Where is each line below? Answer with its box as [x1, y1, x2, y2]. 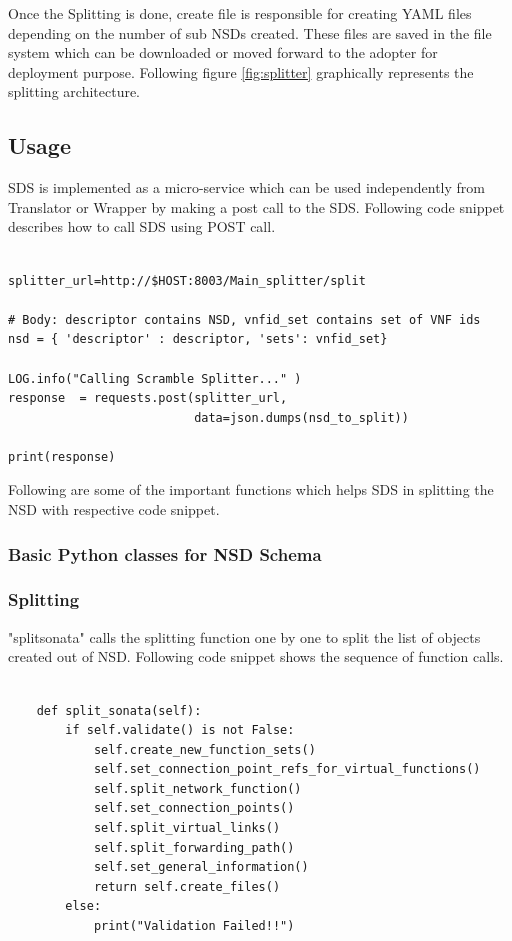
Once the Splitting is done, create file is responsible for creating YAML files [8, 3, 472, 23]
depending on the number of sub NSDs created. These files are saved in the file [8, 22, 492, 43]
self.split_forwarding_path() [93, 840, 295, 855]
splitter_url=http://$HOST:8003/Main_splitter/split [8, 273, 366, 288]
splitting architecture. [8, 81, 141, 102]
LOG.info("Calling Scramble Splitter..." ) [8, 371, 302, 386]
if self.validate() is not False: [65, 723, 295, 738]
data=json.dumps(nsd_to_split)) [194, 410, 409, 425]
